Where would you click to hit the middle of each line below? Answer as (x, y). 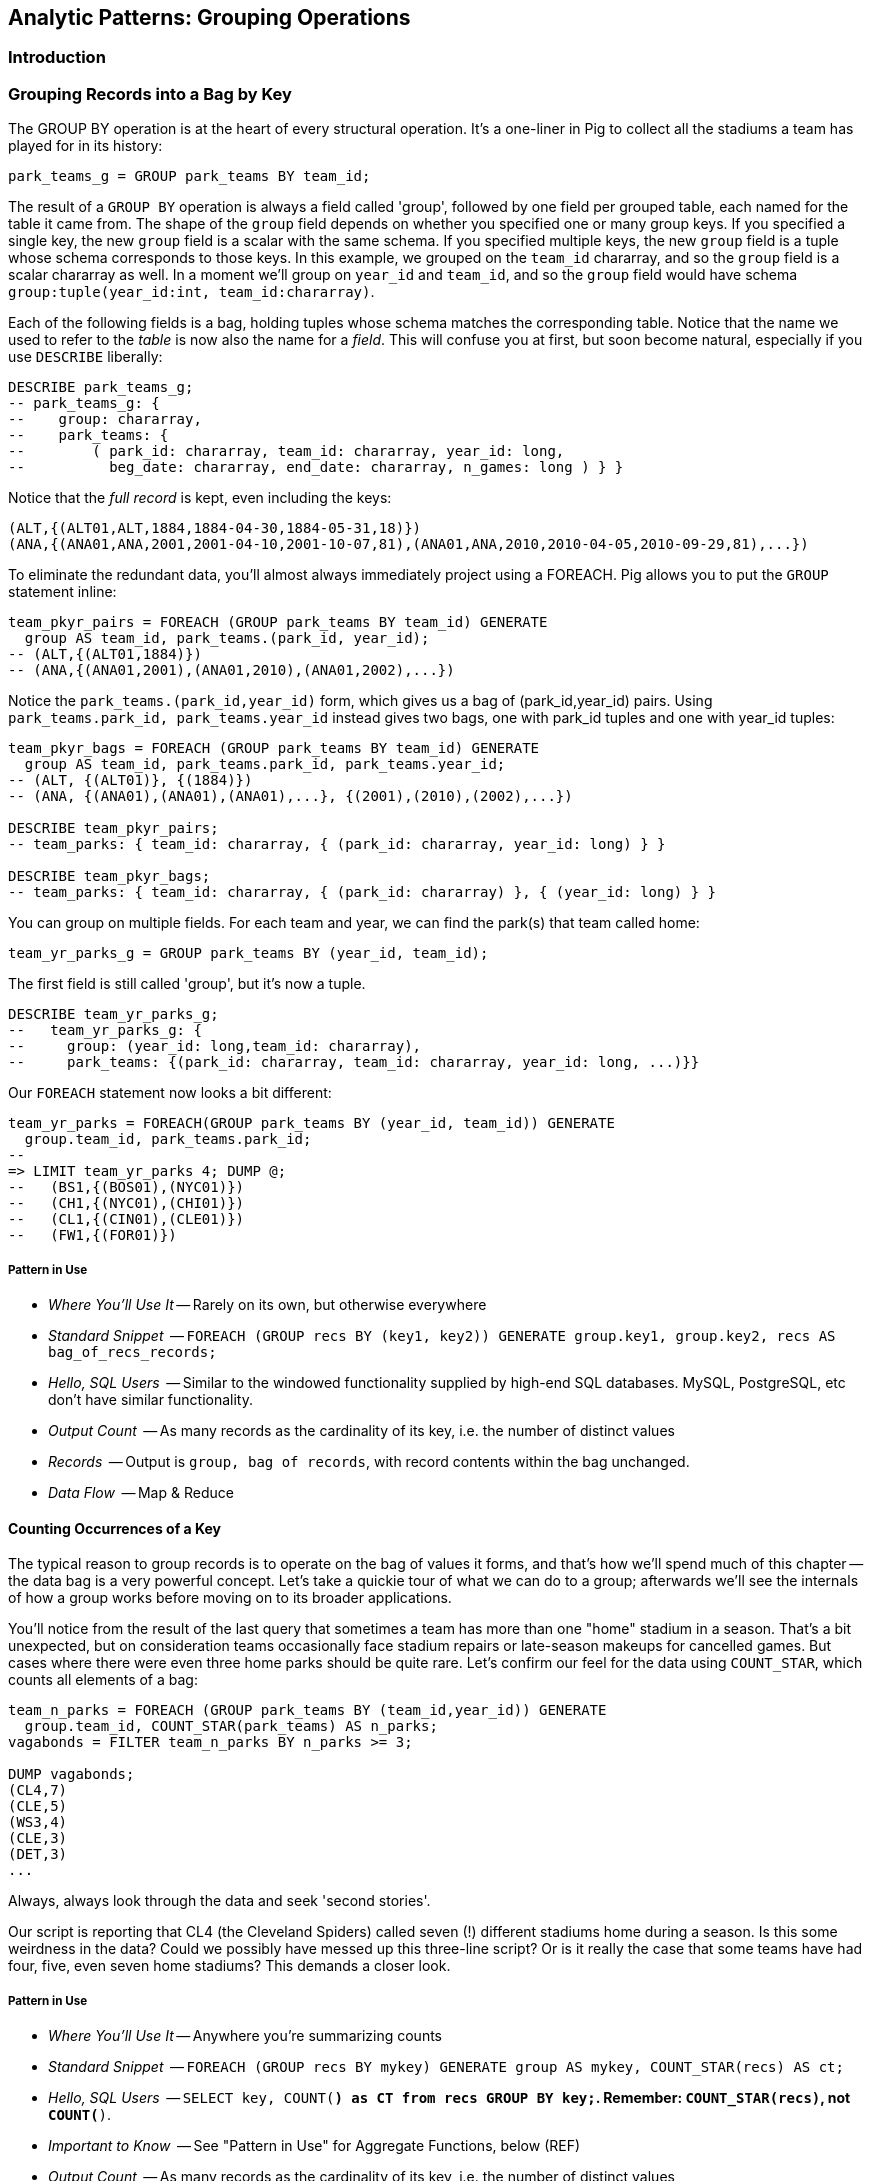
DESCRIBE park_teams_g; (101, 387)
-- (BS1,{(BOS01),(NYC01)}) (126, 1187)
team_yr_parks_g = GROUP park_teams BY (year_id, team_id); (248, 953)
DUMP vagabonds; (71, 1774)
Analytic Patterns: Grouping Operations (209, 17)
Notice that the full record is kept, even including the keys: (200, 498)
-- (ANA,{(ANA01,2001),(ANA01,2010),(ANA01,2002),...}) (231, 670)
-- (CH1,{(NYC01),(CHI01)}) (126, 1203)
